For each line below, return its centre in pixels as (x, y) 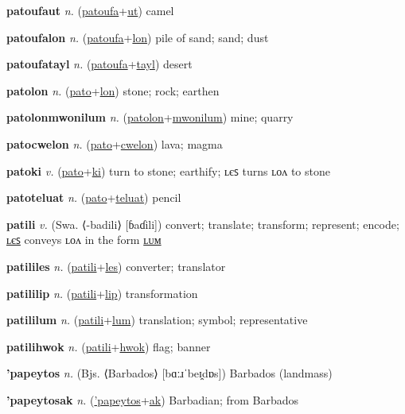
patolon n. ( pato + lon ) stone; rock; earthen (113, 90)
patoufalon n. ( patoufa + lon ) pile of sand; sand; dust (138, 37)
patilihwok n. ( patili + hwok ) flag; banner (109, 346)
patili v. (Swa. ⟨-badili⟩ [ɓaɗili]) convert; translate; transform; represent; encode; (203, 224)
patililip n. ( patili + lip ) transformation (102, 293)
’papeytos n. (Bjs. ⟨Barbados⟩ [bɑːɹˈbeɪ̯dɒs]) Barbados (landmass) (169, 373)
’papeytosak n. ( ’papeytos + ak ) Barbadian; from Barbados (153, 399)
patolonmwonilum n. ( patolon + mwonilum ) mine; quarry (150, 117)
